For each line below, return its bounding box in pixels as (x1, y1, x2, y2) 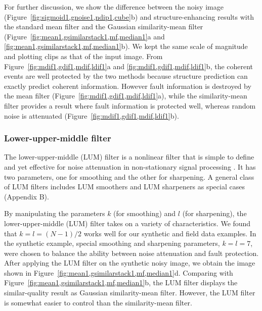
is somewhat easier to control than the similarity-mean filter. (4, 297, 192, 307)
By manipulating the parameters (4, 208, 105, 219)
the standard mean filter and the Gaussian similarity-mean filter (4, 21, 203, 32)
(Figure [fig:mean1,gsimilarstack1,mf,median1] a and (4, 31, 165, 41)
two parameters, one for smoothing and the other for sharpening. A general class (4, 171, 254, 182)
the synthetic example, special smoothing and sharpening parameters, (4, 238, 220, 248)
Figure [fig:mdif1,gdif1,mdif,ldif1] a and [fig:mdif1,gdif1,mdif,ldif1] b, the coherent (4, 61, 253, 71)
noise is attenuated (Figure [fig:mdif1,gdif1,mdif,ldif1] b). (4, 110, 179, 121)
